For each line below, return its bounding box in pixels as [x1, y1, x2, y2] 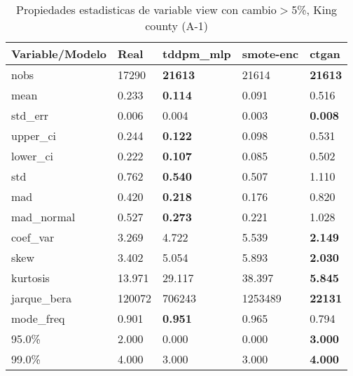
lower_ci [11, 148, 54, 164]
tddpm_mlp [162, 46, 231, 62]
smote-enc [242, 46, 299, 62]
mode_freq [11, 310, 65, 326]
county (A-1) [145, 18, 208, 34]
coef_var [11, 229, 55, 245]
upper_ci [11, 127, 57, 144]
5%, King [291, 1, 338, 18]
